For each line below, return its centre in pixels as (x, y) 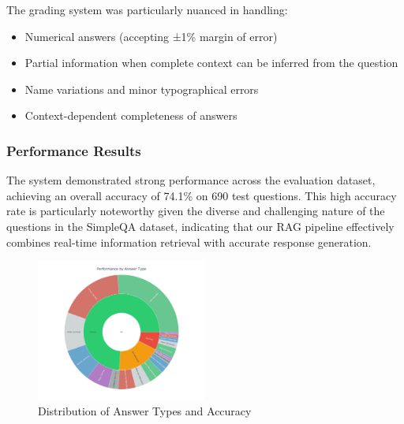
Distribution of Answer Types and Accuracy (145, 411)
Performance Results (74, 150)
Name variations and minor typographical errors (142, 89)
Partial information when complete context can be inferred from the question (211, 63)
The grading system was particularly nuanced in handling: (147, 9)
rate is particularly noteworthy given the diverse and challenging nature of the (196, 211)
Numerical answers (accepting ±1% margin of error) (151, 36)
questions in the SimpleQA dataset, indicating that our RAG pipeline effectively (200, 226)
